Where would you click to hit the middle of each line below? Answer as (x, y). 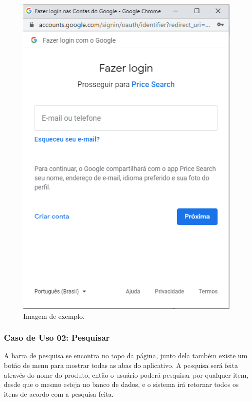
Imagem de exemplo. (54, 316)
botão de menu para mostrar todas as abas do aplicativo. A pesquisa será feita (121, 365)
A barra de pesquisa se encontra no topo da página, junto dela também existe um (126, 356)
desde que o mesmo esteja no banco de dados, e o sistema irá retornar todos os (121, 384)
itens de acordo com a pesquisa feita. (59, 393)
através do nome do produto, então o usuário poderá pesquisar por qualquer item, (126, 375)
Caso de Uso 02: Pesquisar (57, 338)
